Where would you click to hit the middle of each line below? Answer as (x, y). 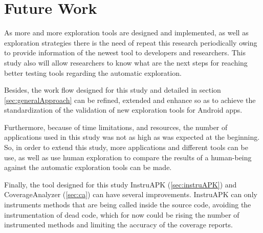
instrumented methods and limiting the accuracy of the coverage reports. (118, 225)
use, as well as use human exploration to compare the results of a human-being (128, 157)
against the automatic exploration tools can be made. (88, 167)
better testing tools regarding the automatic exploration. (93, 72)
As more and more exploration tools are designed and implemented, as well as (126, 33)
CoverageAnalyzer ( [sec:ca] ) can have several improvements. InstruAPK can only (131, 194)
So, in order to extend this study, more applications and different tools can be (126, 147)
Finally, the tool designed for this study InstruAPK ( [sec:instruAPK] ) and (120, 184)
